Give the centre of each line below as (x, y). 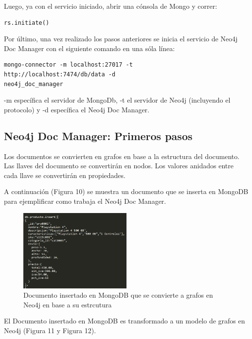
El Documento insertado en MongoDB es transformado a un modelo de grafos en (125, 321)
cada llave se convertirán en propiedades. (65, 175)
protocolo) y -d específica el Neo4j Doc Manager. (77, 109)
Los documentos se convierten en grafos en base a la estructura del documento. (122, 156)
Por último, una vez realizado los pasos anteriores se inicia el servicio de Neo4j (121, 39)
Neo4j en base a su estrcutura (68, 304)
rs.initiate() (27, 23)
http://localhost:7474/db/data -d (60, 74)
